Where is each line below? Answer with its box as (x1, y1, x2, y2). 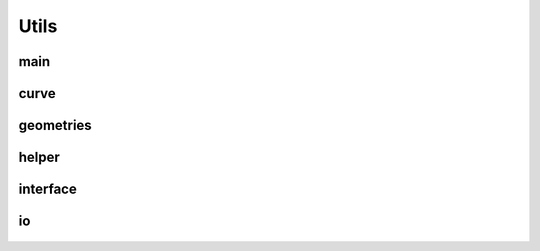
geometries (18, 117, 92, 134)
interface (18, 181, 77, 198)
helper (18, 149, 60, 166)
